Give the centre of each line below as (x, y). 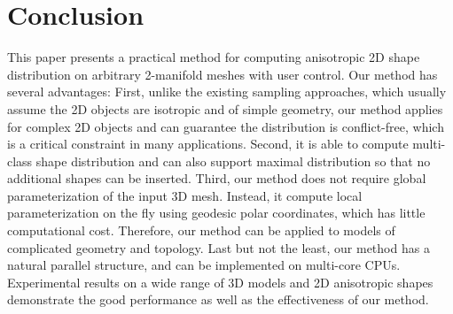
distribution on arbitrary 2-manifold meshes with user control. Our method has (223, 74)
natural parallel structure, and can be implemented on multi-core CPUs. (204, 265)
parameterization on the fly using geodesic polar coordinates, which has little (216, 213)
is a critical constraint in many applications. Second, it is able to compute (208, 144)
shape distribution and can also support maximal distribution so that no (233, 161)
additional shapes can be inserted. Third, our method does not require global (217, 178)
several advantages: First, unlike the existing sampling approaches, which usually (227, 92)
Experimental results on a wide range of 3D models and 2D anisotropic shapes (220, 282)
